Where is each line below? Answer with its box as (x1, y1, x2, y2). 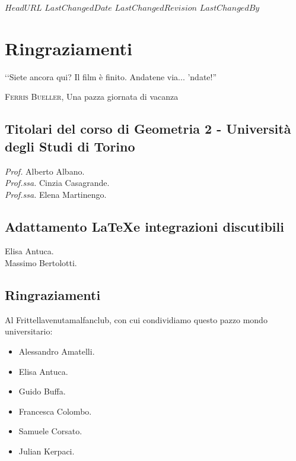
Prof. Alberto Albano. (5, 165, 85, 177)
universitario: (5, 325, 53, 337)
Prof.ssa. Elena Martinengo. (5, 188, 107, 200)
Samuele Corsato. (18, 425, 82, 437)
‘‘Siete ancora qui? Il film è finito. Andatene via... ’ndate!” (5, 70, 217, 83)
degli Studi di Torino (5, 137, 135, 155)
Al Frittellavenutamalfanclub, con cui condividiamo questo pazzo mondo (5, 313, 268, 326)
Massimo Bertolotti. (5, 257, 77, 269)
